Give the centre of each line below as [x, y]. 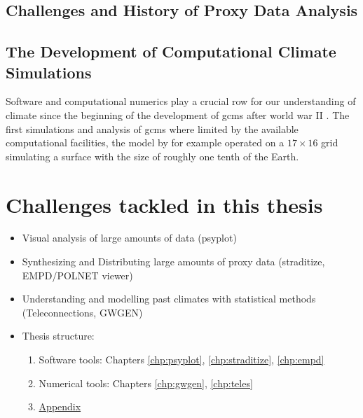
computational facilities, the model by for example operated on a [145, 142]
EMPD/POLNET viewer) [77, 275]
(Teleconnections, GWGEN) [82, 312]
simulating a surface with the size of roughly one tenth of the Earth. [152, 156]
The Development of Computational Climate [171, 51]
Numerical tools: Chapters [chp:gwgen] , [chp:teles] [146, 383]
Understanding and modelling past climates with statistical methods [169, 299]
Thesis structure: [58, 336]
